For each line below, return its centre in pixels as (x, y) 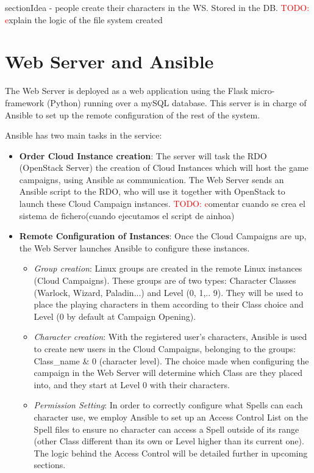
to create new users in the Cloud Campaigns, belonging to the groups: (165, 348)
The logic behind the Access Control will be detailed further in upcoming (171, 453)
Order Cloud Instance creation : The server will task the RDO (143, 155)
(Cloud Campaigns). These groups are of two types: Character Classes (165, 280)
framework (25, 102)
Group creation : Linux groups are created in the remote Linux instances (168, 268)
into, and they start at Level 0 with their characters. (132, 384)
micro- (263, 91)
